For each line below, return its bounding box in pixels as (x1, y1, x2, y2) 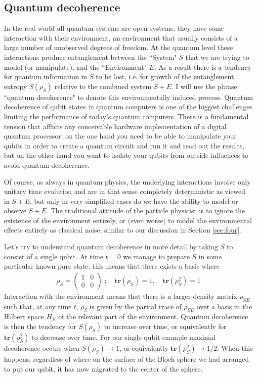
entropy (4, 81, 27, 91)
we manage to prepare (123, 251, 190, 261)
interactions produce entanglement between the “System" (4, 51, 177, 62)
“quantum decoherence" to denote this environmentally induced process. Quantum (4, 92, 253, 102)
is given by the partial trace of (89, 301, 182, 311)
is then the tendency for (4, 321, 77, 331)
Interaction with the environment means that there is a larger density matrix (4, 290, 237, 301)
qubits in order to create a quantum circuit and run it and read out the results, (4, 140, 245, 150)
